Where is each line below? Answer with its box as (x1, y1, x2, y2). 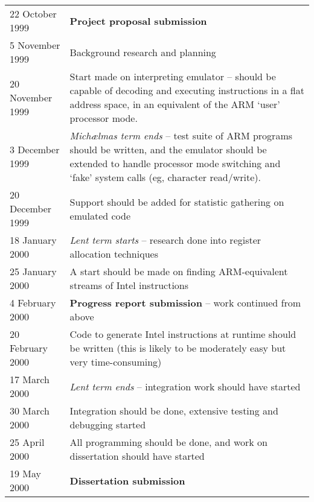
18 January (10, 233, 57, 247)
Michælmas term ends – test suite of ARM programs (69, 129, 293, 142)
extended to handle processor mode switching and (69, 156, 281, 170)
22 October (10, 7, 57, 21)
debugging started (69, 418, 146, 431)
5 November (10, 38, 60, 52)
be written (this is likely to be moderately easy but (69, 341, 286, 355)
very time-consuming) (69, 355, 162, 369)
